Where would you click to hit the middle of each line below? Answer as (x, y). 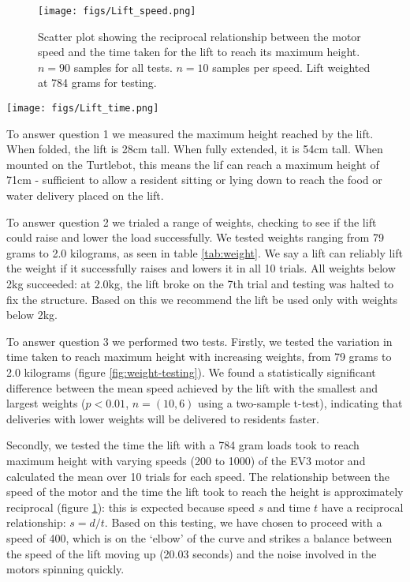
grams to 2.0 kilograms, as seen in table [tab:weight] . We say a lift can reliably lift (205, 252)
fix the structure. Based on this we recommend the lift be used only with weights (202, 299)
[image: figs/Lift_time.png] (83, 109)
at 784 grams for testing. (97, 83)
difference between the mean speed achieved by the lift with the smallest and (192, 387)
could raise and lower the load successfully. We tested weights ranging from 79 (195, 237)
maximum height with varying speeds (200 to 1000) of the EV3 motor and (186, 460)
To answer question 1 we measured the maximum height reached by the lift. (190, 133)
